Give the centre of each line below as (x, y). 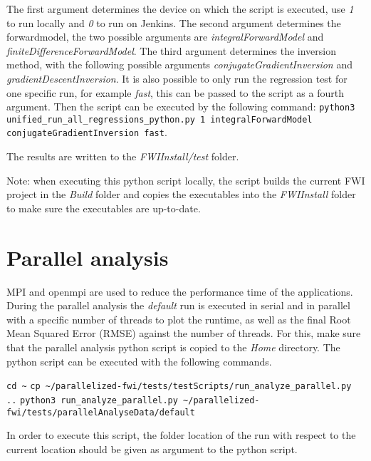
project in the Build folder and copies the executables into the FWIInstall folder (181, 194)
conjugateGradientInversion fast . (87, 132)
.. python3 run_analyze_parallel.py (92, 400)
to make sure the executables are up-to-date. (104, 208)
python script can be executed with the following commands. (139, 361)
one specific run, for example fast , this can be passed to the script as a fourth (175, 92)
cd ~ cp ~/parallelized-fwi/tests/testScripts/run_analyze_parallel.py (179, 387)
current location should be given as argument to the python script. (152, 449)
